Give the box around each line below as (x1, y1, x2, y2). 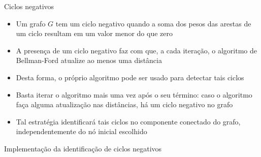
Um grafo (16, 18, 46, 28)
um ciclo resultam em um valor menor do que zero (16, 28, 173, 39)
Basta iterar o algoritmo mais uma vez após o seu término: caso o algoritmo (16, 89, 252, 100)
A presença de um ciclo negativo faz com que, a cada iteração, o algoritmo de (16, 45, 257, 55)
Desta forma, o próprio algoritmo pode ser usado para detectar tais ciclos (16, 72, 244, 82)
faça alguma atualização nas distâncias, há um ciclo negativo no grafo (16, 99, 233, 110)
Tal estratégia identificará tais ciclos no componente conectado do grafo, (16, 116, 241, 127)
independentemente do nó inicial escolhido (16, 126, 147, 137)
